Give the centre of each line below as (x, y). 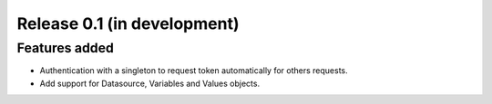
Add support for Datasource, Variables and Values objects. (149, 83)
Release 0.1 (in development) (128, 24)
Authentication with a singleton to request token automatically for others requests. (194, 71)
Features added (65, 48)
